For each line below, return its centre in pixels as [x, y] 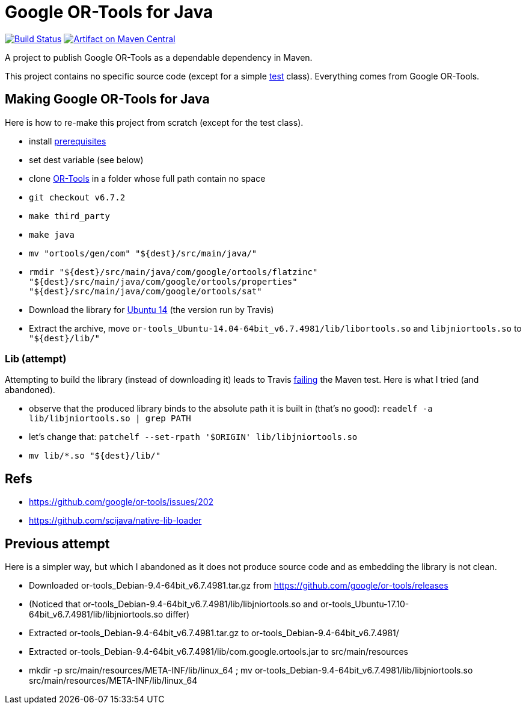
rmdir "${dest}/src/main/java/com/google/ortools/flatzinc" [173, 272]
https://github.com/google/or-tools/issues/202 [121, 502]
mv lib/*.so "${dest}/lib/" [95, 456]
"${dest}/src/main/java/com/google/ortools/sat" [145, 291]
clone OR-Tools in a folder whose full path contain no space [147, 178]
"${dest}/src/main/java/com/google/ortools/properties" [163, 281]
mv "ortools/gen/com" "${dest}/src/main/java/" [143, 253]
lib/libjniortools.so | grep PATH [110, 419]
